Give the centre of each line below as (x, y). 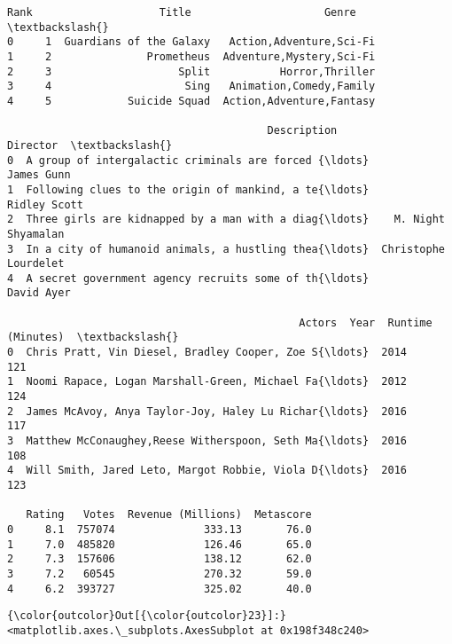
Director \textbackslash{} (90, 145)
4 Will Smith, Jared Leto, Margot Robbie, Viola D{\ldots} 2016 (207, 471)
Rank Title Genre (182, 12)
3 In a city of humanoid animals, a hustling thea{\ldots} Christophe (226, 249)
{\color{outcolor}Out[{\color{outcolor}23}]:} (147, 616)
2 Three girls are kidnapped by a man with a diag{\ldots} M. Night (226, 220)
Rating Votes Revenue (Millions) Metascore (169, 515)
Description (302, 131)
